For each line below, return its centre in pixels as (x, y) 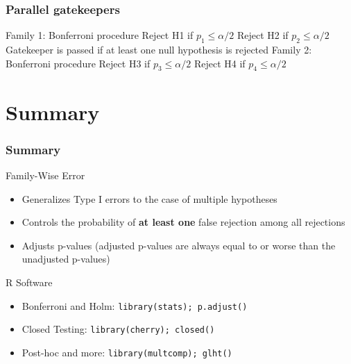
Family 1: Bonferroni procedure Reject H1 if (100, 35)
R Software (29, 282)
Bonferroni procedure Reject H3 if (78, 63)
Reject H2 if (263, 35)
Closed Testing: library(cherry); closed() (118, 329)
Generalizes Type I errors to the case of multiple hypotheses (149, 198)
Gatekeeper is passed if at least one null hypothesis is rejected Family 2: (159, 50)
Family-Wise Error (45, 175)
